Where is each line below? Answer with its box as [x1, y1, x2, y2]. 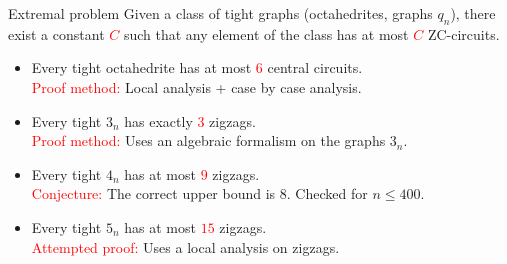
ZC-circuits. [427, 23, 500, 44]
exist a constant [8, 23, 105, 44]
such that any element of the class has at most [123, 23, 409, 44]
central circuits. [267, 57, 363, 78]
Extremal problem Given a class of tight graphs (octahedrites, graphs [8, 3, 433, 23]
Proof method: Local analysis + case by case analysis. [31, 76, 362, 97]
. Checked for [286, 183, 368, 204]
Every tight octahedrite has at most [31, 57, 252, 78]
